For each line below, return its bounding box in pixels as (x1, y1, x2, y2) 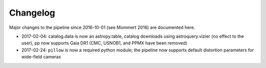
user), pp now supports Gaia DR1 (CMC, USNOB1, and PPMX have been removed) (21, 40, 187, 46)
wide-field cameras (21, 54, 61, 60)
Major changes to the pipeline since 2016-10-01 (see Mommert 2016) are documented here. (9, 24, 196, 30)
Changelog (9, 7, 55, 18)
